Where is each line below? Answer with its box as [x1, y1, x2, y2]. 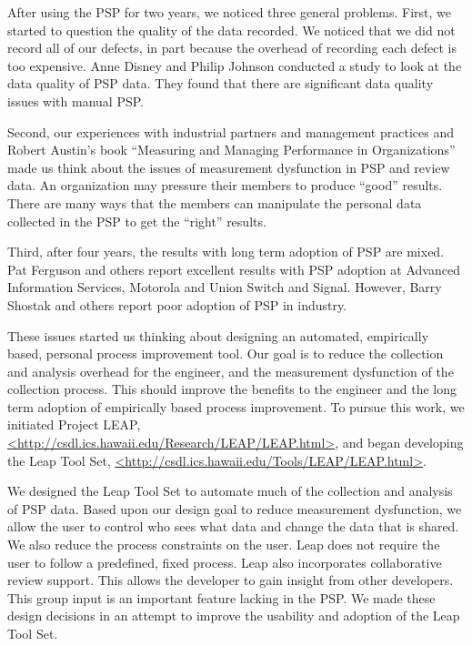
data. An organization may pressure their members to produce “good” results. [7, 176, 443, 195]
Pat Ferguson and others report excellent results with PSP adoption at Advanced [7, 259, 460, 278]
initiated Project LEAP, [7, 415, 141, 434]
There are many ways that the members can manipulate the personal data [7, 193, 422, 212]
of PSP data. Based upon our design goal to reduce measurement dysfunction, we [7, 499, 462, 518]
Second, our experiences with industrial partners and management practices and [7, 122, 454, 141]
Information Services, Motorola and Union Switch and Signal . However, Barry [7, 278, 442, 297]
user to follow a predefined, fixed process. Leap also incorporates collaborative [7, 552, 442, 571]
